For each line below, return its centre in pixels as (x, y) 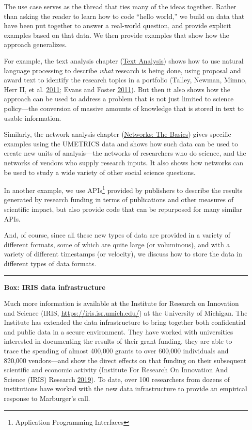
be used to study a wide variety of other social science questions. (100, 172)
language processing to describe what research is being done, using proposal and (123, 70)
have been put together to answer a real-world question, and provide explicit (118, 25)
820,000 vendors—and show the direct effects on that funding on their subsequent (125, 360)
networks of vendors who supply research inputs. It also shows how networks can (124, 162)
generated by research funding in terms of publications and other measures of (119, 199)
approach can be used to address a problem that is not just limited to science (119, 99)
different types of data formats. (50, 263)
